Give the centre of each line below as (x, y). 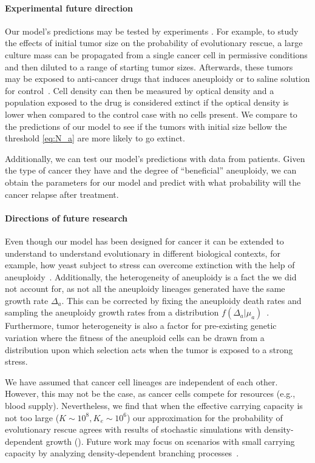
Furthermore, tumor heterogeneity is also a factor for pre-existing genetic (141, 326)
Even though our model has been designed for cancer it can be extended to (144, 241)
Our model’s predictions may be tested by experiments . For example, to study (152, 31)
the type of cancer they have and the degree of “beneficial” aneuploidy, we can (151, 170)
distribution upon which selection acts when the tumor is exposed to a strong (149, 349)
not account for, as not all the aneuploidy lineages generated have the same (145, 289)
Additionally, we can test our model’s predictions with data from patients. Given (155, 158)
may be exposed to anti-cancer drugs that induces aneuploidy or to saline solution (157, 79)
